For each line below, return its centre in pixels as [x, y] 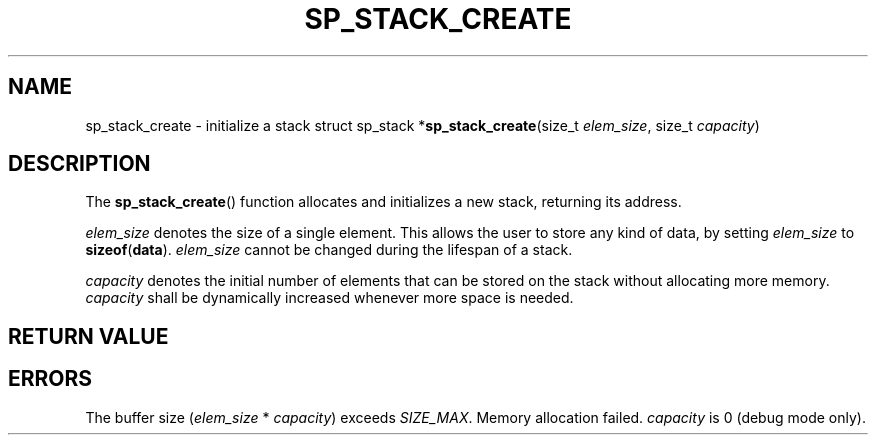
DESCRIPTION [79, 164]
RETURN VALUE [88, 336]
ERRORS [50, 379]
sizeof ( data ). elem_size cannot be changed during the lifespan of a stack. [329, 250]
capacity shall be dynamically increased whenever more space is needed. [329, 298]
